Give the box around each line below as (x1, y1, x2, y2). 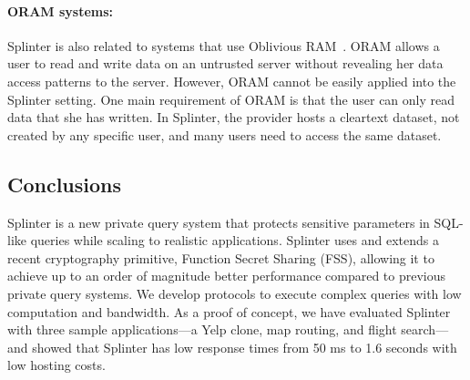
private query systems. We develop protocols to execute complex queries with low (7, 283, 462, 303)
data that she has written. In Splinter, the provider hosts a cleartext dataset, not (7, 108, 460, 127)
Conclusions (7, 169, 122, 198)
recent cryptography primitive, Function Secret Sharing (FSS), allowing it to (7, 248, 434, 267)
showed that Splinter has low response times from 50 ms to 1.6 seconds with (32, 337, 457, 356)
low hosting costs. (7, 355, 106, 375)
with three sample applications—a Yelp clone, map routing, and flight (7, 320, 397, 339)
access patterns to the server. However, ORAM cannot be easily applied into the (7, 71, 456, 90)
